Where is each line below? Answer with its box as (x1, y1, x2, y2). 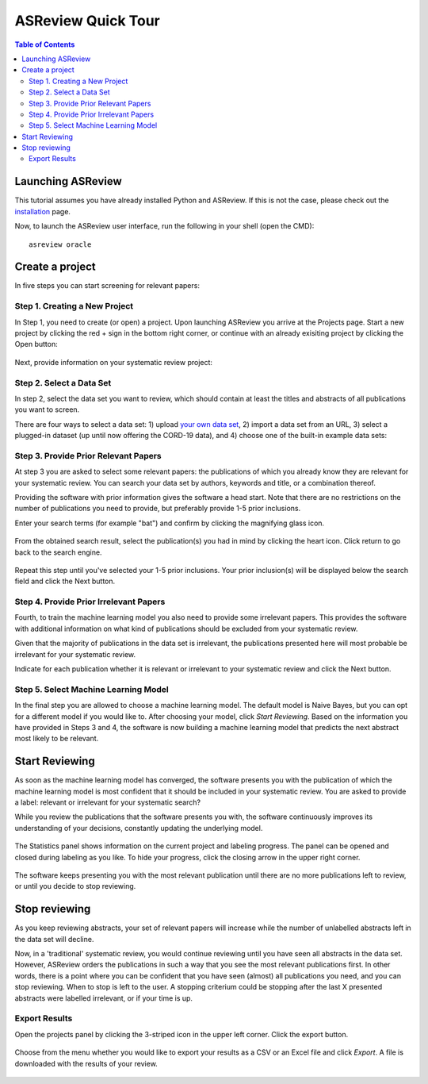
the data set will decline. (14, 934, 94, 944)
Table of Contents (14, 40, 75, 49)
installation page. (14, 206, 71, 216)
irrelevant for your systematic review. (14, 649, 136, 659)
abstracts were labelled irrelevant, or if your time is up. (14, 993, 193, 1003)
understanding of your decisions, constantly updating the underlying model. (14, 823, 263, 832)
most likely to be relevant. (14, 734, 99, 744)
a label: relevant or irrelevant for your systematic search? (14, 798, 201, 807)
